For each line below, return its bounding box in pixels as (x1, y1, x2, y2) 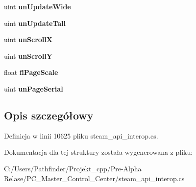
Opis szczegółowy (4, 107, 94, 122)
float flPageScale (4, 67, 58, 77)
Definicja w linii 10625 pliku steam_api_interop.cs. (4, 130, 158, 140)
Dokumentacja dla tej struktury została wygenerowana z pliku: (4, 147, 193, 157)
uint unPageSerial (4, 83, 63, 93)
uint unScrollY (4, 50, 52, 61)
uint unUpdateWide (4, 1, 71, 11)
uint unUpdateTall (4, 18, 66, 28)
